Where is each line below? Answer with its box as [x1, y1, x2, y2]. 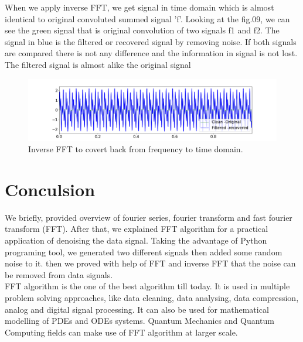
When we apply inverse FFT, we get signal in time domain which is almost [5, 1, 274, 13]
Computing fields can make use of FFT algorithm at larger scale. [5, 326, 238, 338]
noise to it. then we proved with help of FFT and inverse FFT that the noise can [5, 257, 296, 269]
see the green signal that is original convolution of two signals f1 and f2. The [5, 24, 280, 36]
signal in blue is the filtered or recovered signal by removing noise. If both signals [5, 35, 297, 47]
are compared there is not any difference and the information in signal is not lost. [5, 47, 298, 59]
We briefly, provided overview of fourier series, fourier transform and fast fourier [5, 211, 292, 223]
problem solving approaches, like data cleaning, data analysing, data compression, [5, 292, 299, 304]
